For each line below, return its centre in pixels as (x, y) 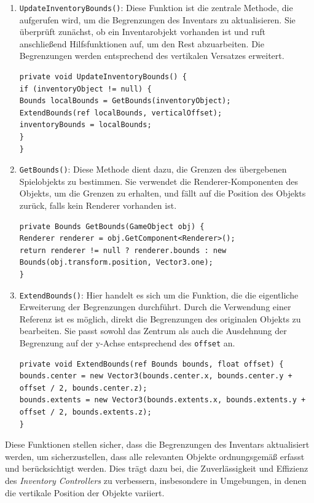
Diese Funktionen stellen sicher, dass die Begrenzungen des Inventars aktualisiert (157, 444)
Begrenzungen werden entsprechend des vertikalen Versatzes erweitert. (152, 56)
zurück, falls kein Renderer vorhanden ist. (98, 205)
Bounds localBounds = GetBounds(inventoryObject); (125, 101)
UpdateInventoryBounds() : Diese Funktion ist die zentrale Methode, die (156, 7)
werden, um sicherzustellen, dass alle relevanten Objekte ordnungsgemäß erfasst (155, 456)
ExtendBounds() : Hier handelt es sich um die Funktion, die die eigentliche (159, 294)
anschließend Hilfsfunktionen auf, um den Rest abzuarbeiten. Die (142, 43)
